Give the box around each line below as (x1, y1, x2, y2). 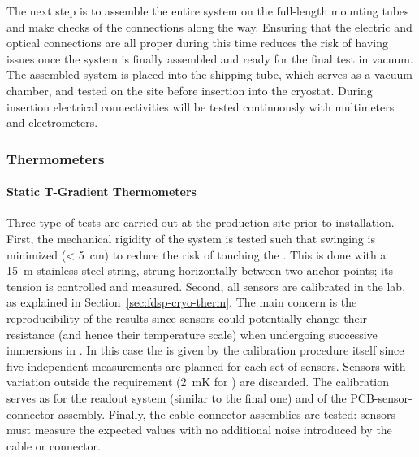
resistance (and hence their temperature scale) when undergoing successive (6, 325, 378, 342)
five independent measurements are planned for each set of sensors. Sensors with (6, 357, 406, 374)
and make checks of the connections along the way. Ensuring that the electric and (6, 18, 413, 35)
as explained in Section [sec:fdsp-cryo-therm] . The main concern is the (6, 294, 357, 311)
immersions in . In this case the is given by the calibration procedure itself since (6, 342, 404, 359)
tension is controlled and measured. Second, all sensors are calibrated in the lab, (6, 277, 406, 294)
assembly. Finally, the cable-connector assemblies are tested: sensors (58, 405, 395, 422)
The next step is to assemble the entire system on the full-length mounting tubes (6, 2, 409, 19)
